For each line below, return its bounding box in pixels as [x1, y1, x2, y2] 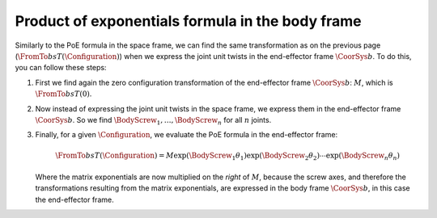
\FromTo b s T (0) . [35, 89, 92, 99]
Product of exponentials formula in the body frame [15, 12, 362, 30]
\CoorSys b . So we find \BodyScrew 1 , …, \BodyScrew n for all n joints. [35, 115, 272, 127]
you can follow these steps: [15, 63, 107, 73]
